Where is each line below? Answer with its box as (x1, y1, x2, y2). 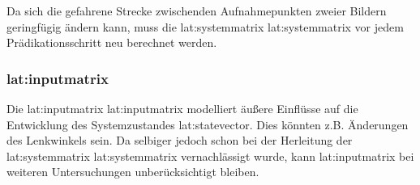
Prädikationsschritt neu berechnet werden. (6, 34, 217, 51)
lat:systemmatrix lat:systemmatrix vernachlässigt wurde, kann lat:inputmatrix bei (6, 147, 414, 164)
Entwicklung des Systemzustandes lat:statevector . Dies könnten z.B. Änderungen (6, 116, 409, 132)
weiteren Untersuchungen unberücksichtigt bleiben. (6, 163, 259, 180)
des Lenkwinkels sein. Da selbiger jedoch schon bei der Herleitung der (6, 132, 353, 149)
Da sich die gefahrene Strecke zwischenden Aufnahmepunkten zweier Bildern (6, 2, 387, 19)
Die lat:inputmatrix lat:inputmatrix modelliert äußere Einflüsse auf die (6, 100, 358, 116)
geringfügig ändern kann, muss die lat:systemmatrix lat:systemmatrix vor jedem (6, 18, 404, 35)
